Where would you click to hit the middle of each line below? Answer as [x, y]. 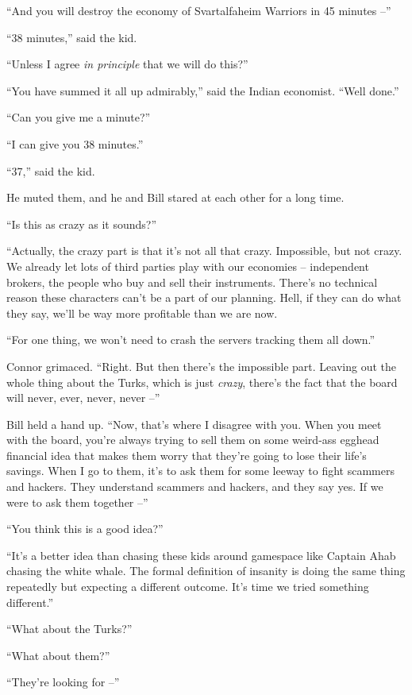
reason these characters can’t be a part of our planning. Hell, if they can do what [204, 297]
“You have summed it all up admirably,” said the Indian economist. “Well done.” [203, 90]
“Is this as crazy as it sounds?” [82, 224]
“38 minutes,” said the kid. [72, 37]
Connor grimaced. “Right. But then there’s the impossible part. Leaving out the [201, 366]
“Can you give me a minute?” [79, 117]
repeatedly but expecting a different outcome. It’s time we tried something [188, 587]
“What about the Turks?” [69, 629]
